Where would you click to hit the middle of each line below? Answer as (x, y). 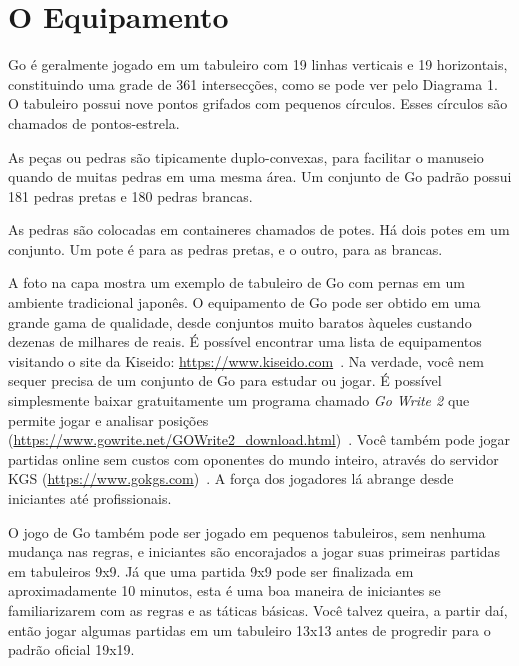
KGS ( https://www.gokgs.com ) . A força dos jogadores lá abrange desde (231, 478)
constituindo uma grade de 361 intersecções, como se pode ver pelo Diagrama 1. (253, 83)
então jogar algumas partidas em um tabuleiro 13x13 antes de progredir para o (249, 629)
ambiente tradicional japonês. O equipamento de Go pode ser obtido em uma (244, 302)
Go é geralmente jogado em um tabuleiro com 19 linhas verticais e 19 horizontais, (258, 64)
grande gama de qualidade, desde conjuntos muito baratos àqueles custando (240, 321)
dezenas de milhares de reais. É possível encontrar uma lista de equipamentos (245, 341)
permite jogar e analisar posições (108, 419)
